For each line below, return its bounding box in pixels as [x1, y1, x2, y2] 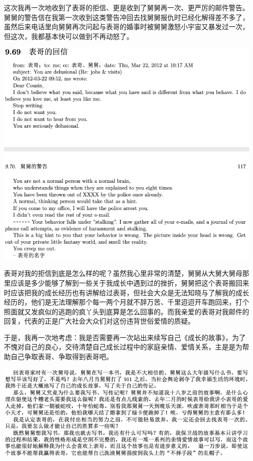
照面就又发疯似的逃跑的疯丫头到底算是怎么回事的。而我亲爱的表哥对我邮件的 [4, 306, 249, 316]
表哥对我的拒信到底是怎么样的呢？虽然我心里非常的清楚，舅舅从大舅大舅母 [4, 268, 242, 278]
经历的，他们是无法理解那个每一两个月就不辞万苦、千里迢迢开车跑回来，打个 [4, 297, 249, 307]
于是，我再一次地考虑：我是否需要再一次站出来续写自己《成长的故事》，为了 [4, 332, 246, 342]
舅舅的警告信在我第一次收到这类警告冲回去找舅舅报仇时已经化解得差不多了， [4, 12, 249, 22]
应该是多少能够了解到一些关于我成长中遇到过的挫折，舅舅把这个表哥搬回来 [10, 277, 249, 288]
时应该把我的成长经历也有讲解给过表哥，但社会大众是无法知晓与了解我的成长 [4, 287, 249, 297]
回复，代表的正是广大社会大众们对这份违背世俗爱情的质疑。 [4, 316, 195, 326]
